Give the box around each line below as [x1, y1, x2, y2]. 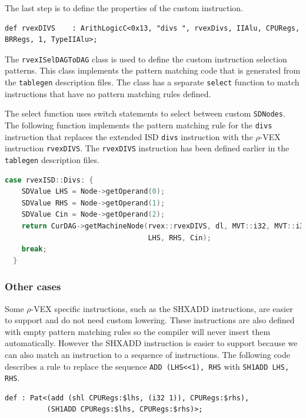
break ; [21, 245, 47, 254]
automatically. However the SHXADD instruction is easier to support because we [5, 337, 298, 349]
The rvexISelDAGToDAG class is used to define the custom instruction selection [5, 52, 287, 65]
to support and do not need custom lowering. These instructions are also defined [5, 314, 295, 326]
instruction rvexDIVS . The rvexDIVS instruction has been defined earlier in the [5, 142, 290, 154]
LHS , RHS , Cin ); [148, 233, 211, 242]
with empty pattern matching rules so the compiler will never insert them [5, 325, 271, 337]
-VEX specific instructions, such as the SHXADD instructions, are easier [31, 302, 293, 314]
